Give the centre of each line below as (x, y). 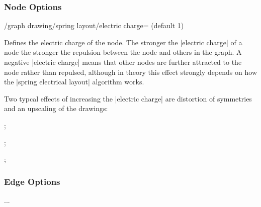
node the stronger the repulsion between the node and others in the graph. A (123, 52)
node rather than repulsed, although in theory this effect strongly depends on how (130, 72)
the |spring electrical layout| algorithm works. (74, 82)
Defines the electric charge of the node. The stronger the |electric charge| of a (123, 42)
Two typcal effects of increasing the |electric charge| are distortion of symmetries (128, 98)
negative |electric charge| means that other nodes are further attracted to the (123, 62)
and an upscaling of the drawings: (56, 108)
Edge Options (32, 181)
